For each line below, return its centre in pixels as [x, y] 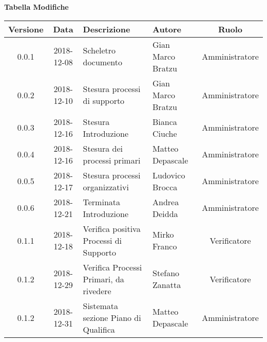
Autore [167, 29]
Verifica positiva [112, 228]
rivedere [97, 291]
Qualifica [99, 329]
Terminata [102, 202]
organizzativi [106, 187]
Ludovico [169, 175]
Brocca [165, 187]
